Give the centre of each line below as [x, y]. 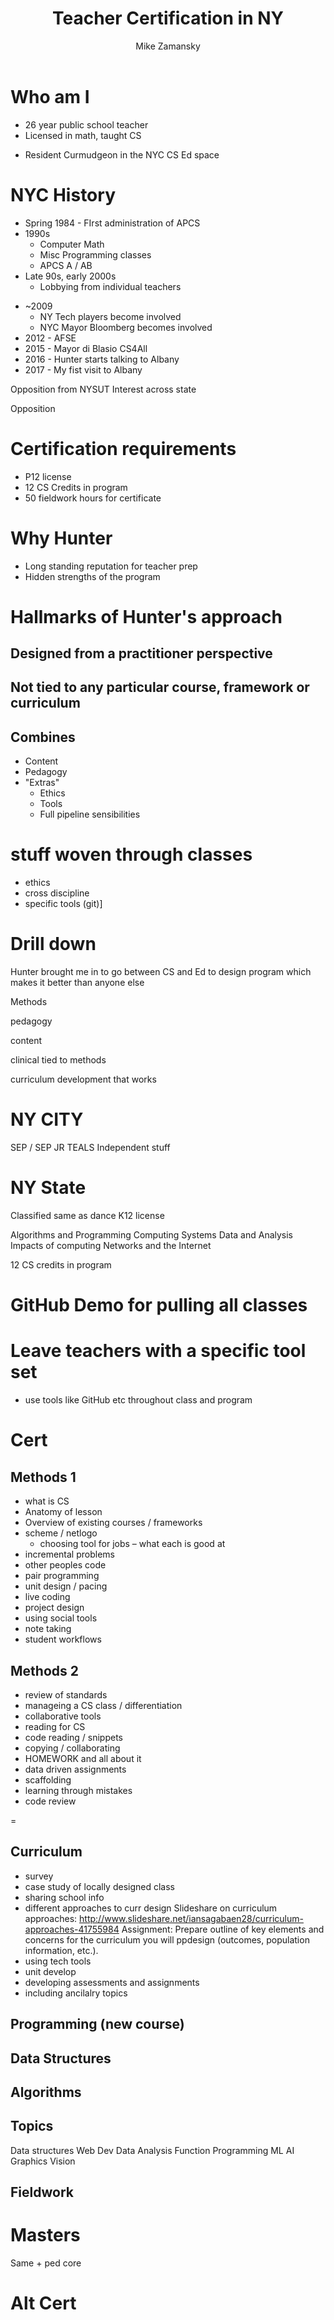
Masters [45, 2235]
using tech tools [58, 1961]
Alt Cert [43, 2303]
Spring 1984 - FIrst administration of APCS [112, 223]
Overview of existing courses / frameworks [113, 1523]
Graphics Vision [43, 2161]
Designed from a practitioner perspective [141, 653]
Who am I [50, 96]
